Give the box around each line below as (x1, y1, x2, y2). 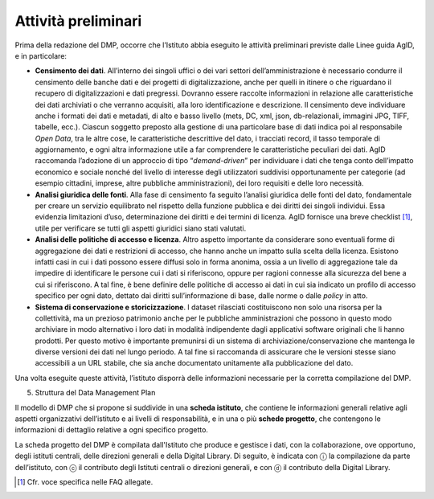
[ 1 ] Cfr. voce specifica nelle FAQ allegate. (17, 477, 154, 486)
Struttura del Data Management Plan (35, 388, 156, 398)
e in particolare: (14, 51, 68, 60)
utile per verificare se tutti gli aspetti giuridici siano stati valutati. (35, 223, 247, 233)
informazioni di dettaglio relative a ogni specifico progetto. (14, 425, 209, 435)
